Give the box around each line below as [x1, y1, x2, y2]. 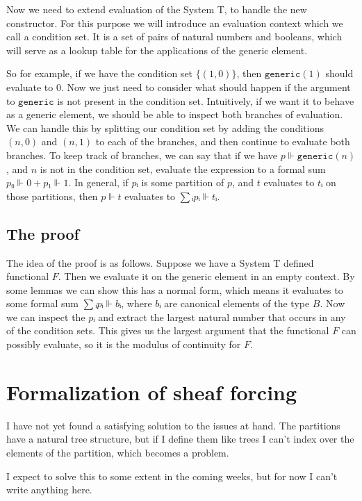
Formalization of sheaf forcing [6, 377, 297, 406]
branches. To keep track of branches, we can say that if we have [6, 147, 277, 162]
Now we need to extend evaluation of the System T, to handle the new [6, 2, 307, 16]
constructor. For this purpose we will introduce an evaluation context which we [6, 15, 343, 30]
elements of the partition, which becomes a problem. [6, 445, 229, 459]
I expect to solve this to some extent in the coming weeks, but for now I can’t [6, 468, 338, 483]
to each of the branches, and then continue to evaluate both [95, 134, 350, 149]
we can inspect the [6, 309, 85, 324]
